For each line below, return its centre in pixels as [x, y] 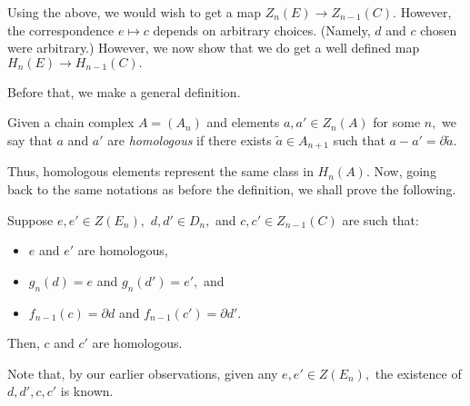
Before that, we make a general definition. [124, 91]
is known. [87, 391]
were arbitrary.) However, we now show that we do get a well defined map [214, 48]
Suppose [30, 219]
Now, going [405, 171]
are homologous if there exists [190, 139]
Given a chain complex [71, 122]
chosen [439, 30]
